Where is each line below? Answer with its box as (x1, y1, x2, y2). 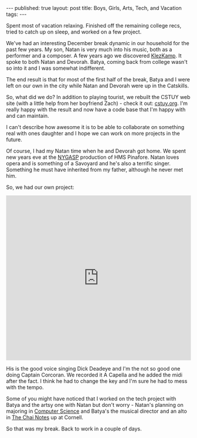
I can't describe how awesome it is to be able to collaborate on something (6, 124, 185, 130)
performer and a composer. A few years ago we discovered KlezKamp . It (6, 52, 182, 59)
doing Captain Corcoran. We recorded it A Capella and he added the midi (6, 371, 183, 378)
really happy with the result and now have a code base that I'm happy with (6, 106, 186, 113)
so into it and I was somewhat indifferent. (6, 64, 106, 72)
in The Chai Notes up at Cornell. (6, 414, 84, 420)
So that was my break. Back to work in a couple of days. (6, 425, 142, 432)
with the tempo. (6, 384, 44, 391)
